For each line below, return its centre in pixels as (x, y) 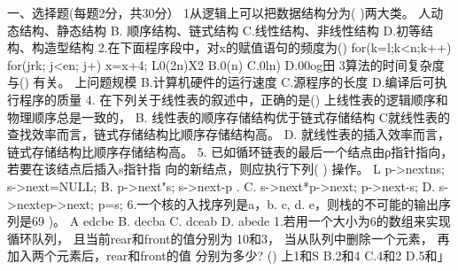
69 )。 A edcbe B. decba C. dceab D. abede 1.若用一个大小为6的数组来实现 (241, 221)
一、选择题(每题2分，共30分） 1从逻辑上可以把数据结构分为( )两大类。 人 (219, 12)
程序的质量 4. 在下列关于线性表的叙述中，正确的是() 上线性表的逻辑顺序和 (233, 99)
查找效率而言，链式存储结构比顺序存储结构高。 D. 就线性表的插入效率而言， (229, 134)
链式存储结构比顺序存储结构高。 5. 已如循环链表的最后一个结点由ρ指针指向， (230, 151)
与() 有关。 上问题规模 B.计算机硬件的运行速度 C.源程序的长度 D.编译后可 (221, 82)
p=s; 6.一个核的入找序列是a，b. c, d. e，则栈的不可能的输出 (268, 203)
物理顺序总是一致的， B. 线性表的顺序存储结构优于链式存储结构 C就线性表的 (229, 116)
